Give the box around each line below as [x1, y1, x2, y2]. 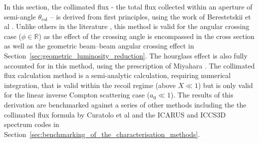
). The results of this [170, 89, 234, 100]
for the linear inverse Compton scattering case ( [4, 89, 150, 100]
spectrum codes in [4, 119, 59, 129]
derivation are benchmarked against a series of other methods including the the [4, 99, 247, 109]
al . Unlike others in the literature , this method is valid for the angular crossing [4, 21, 250, 31]
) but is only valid [198, 79, 253, 90]
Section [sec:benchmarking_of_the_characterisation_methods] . [4, 128, 200, 139]
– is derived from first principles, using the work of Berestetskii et [50, 11, 251, 21]
